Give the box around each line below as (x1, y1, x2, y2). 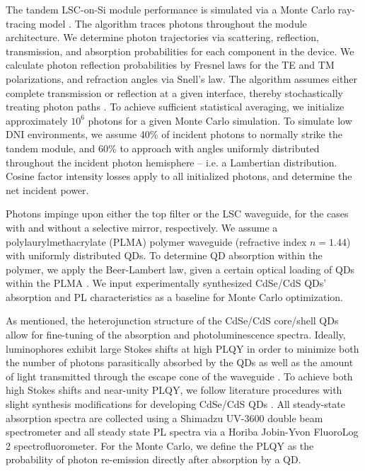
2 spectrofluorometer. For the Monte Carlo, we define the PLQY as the (6, 438, 314, 453)
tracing (6, 16, 36, 30)
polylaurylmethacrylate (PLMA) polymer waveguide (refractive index (6, 234, 307, 249)
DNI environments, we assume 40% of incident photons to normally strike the (6, 127, 342, 142)
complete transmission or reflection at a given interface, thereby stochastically (6, 85, 343, 100)
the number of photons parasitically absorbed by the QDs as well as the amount (6, 355, 354, 370)
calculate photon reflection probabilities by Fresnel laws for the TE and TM (6, 57, 335, 72)
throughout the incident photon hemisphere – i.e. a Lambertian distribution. (6, 154, 337, 169)
